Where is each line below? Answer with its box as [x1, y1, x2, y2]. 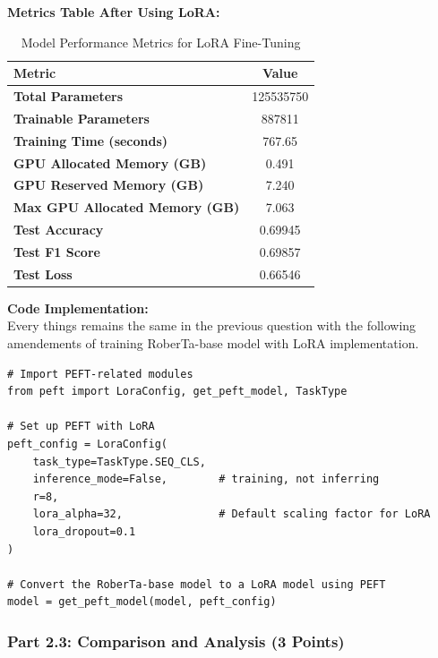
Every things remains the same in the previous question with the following [7, 316, 417, 335]
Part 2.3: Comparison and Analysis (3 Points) [7, 629, 345, 652]
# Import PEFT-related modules [7, 367, 193, 380]
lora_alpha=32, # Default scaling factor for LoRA [32, 508, 431, 521]
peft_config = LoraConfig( [7, 438, 167, 451]
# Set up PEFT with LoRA [7, 420, 155, 433]
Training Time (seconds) [13, 131, 168, 150]
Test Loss [13, 264, 73, 283]
